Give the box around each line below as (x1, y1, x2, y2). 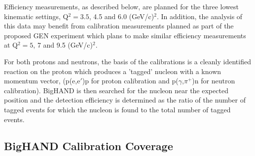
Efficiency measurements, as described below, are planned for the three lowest (4, 1, 239, 11)
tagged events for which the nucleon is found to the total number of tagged (4, 104, 231, 114)
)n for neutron (192, 76, 235, 86)
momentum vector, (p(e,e (4, 76, 80, 86)
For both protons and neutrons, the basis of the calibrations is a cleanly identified (4, 56, 251, 66)
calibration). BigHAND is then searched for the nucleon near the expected (4, 85, 228, 95)
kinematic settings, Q (4, 11, 69, 21)
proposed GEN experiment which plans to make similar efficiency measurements (4, 30, 246, 40)
